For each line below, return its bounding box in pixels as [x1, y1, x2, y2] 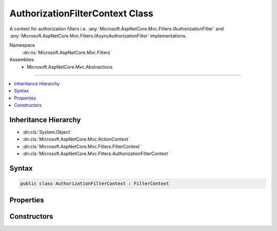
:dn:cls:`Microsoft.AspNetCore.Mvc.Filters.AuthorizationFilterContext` [22, 150, 170, 157]
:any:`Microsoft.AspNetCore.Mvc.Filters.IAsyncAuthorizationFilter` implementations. [9, 32, 187, 38]
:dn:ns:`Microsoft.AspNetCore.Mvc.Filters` [22, 49, 112, 55]
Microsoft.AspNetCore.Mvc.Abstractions [27, 64, 113, 70]
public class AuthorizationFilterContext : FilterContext [20, 181, 169, 187]
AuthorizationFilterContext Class [9, 8, 154, 19]
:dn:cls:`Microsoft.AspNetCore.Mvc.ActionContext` [22, 136, 130, 142]
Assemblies [9, 56, 34, 63]
